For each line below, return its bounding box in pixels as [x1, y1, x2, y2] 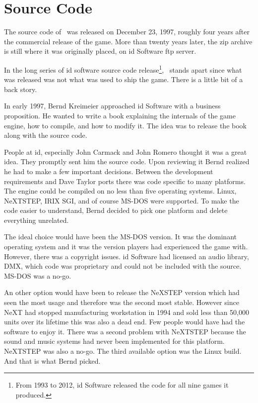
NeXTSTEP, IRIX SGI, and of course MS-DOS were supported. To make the [4, 195, 239, 205]
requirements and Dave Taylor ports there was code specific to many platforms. [4, 176, 246, 186]
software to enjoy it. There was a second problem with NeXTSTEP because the [4, 326, 246, 336]
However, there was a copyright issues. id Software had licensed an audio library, [4, 251, 249, 261]
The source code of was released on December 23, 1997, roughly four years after [4, 26, 250, 37]
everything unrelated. [4, 214, 69, 225]
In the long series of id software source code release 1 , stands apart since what [4, 63, 242, 75]
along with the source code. [4, 130, 87, 140]
